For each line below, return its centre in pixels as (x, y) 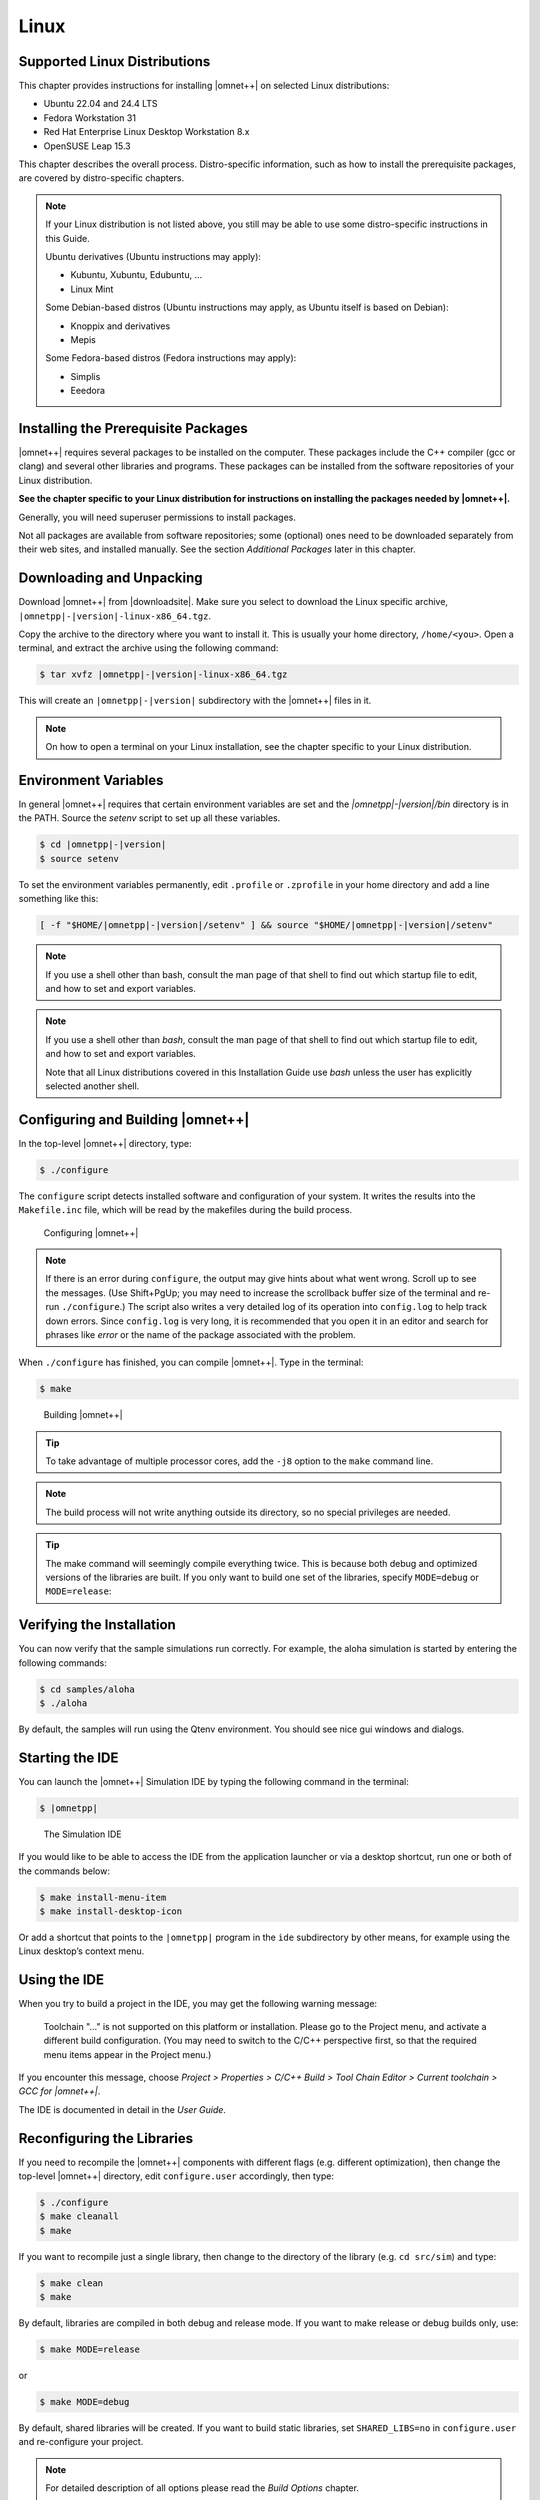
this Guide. (67, 238)
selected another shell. (92, 1086)
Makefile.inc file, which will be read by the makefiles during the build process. (185, 1210)
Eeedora (87, 391)
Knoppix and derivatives (120, 326)
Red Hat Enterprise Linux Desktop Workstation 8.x (146, 132)
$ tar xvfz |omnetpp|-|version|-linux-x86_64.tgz (163, 674)
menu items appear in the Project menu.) (127, 2054)
